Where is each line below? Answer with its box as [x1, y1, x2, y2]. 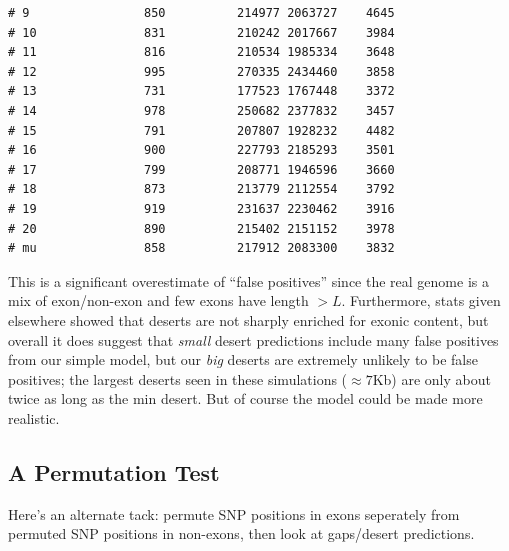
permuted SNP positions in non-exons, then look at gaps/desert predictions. [8, 523, 475, 544]
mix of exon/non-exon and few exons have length [8, 290, 309, 311]
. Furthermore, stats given [341, 290, 501, 311]
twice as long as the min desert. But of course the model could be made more [8, 388, 483, 409]
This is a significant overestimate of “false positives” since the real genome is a [8, 270, 489, 291]
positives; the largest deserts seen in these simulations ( [8, 368, 348, 389]
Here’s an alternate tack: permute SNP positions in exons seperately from [8, 503, 460, 524]
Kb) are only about [372, 368, 491, 389]
